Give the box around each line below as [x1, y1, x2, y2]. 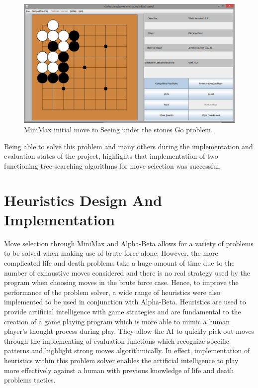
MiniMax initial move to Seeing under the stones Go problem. [24, 124, 213, 135]
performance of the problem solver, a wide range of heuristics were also [4, 287, 220, 297]
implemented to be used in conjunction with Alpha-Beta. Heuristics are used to [4, 296, 246, 307]
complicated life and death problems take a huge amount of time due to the [4, 257, 235, 268]
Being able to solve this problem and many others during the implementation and [4, 141, 253, 151]
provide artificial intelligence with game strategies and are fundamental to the [4, 306, 241, 316]
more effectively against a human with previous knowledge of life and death [4, 365, 234, 375]
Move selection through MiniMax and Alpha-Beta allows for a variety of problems [4, 238, 254, 248]
